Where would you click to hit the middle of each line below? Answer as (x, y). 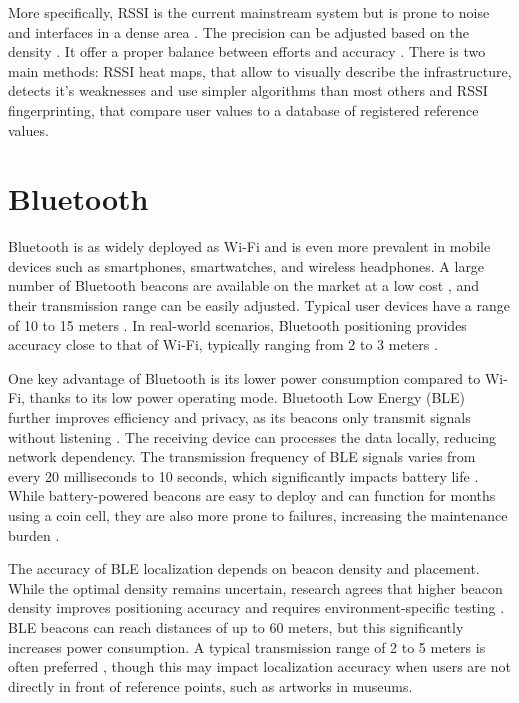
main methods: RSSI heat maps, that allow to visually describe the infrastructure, (260, 70)
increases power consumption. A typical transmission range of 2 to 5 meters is (247, 646)
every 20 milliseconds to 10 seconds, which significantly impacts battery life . (243, 475)
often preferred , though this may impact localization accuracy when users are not (259, 666)
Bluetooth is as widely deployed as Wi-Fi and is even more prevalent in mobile (249, 246)
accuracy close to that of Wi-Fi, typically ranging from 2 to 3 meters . (223, 344)
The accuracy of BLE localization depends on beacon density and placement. (244, 568)
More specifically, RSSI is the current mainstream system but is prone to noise (249, 12)
